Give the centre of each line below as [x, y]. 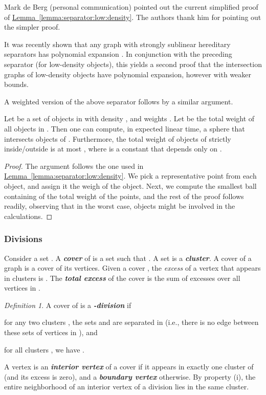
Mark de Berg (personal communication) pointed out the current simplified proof [131, 7]
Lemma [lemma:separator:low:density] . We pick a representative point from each [130, 176]
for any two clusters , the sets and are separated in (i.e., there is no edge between [131, 322]
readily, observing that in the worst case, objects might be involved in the [120, 206]
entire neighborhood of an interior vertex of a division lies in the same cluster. [127, 387]
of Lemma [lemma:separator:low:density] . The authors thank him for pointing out [133, 17]
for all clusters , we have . [44, 349]
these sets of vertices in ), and [51, 332]
